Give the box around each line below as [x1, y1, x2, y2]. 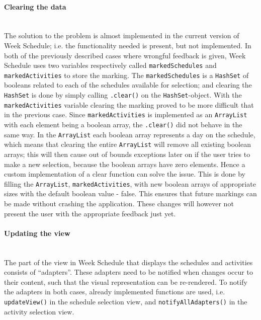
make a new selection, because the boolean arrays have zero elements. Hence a [4, 158, 245, 169]
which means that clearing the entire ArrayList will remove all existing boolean [4, 139, 251, 149]
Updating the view [4, 227, 70, 238]
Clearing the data [4, 1, 66, 12]
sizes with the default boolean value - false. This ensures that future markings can [4, 188, 257, 199]
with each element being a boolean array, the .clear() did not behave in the [4, 119, 242, 130]
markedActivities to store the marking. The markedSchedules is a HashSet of [4, 69, 249, 80]
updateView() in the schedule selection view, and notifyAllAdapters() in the [4, 296, 247, 306]
